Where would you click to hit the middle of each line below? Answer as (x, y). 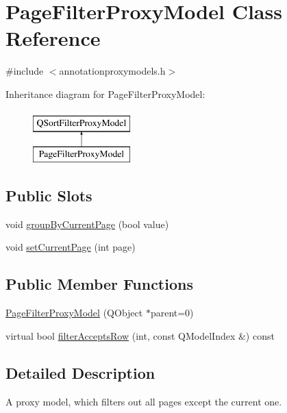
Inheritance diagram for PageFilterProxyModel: (105, 93)
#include (25, 71)
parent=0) (172, 313)
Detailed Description (80, 372)
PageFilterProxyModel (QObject (74, 313)
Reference (53, 38)
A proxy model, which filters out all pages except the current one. (144, 401)
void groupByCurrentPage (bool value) (87, 224)
